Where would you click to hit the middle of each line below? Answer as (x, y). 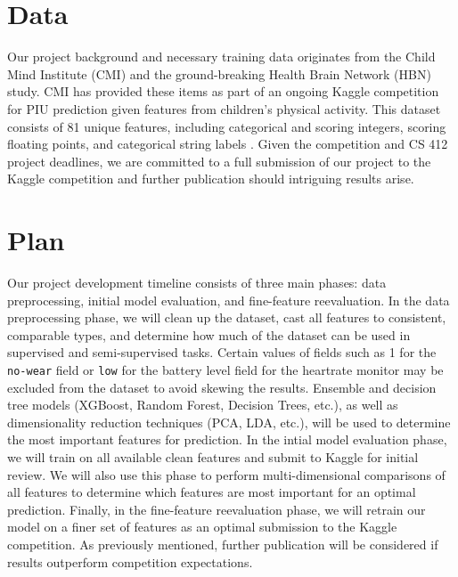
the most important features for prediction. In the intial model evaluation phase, (227, 439)
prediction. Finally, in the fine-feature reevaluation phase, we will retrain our (217, 509)
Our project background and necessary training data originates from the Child (221, 57)
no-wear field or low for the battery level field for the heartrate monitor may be (225, 369)
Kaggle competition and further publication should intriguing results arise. (211, 179)
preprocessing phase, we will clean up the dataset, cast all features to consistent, (227, 317)
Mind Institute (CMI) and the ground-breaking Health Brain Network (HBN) (219, 73)
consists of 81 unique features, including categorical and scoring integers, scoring (227, 126)
